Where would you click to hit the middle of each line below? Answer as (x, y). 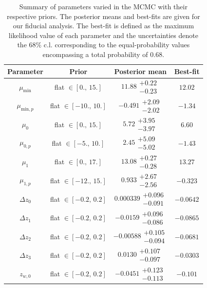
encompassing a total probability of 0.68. (103, 54)
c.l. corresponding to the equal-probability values (117, 45)
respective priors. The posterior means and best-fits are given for (103, 16)
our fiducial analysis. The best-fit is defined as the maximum (103, 26)
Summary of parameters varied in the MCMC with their (103, 6)
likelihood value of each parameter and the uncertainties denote (103, 35)
